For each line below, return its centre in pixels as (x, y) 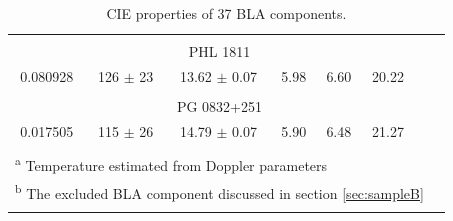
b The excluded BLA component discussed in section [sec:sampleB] (219, 192)
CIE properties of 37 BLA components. (226, 13)
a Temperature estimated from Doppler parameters (171, 163)
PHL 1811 (219, 51)
